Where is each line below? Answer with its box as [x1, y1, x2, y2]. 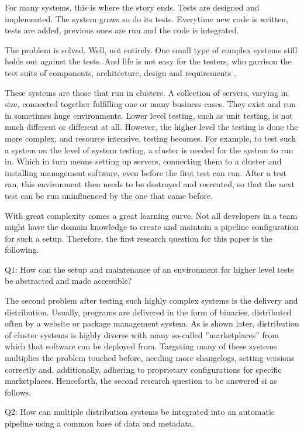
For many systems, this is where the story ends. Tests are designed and [5, 1, 260, 13]
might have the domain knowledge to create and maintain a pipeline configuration [5, 221, 299, 233]
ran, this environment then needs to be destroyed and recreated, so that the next [5, 178, 295, 190]
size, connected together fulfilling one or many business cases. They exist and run [5, 98, 296, 110]
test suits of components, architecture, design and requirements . [5, 66, 236, 78]
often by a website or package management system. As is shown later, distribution [5, 317, 299, 329]
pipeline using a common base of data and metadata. [5, 417, 195, 429]
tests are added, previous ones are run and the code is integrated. [5, 24, 239, 36]
